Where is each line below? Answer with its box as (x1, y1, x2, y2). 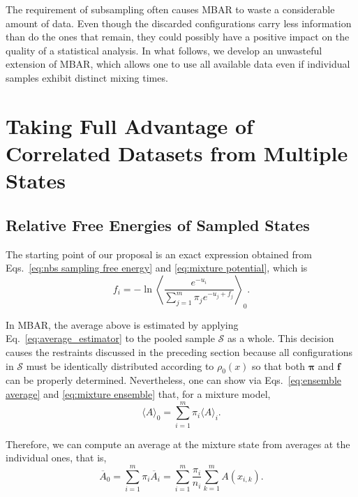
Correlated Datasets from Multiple (6, 138, 348, 167)
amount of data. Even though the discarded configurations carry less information (6, 15, 352, 30)
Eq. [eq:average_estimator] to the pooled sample (6, 331, 215, 346)
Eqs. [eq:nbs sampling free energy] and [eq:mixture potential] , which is (6, 260, 308, 275)
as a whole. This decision (227, 331, 334, 346)
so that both (252, 358, 306, 373)
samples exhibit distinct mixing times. (6, 70, 168, 84)
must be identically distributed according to (26, 358, 214, 373)
